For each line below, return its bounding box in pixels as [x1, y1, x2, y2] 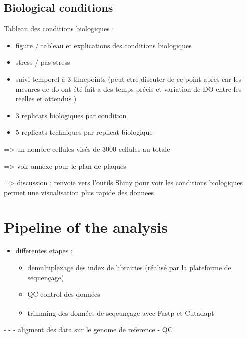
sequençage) [27, 272, 64, 282]
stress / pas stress [15, 57, 70, 67]
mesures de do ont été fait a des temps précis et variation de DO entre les [15, 83, 242, 94]
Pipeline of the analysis [4, 216, 168, 237]
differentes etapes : [15, 245, 73, 256]
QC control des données [27, 289, 100, 299]
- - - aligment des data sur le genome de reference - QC [4, 324, 173, 335]
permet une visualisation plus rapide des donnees [4, 187, 154, 197]
